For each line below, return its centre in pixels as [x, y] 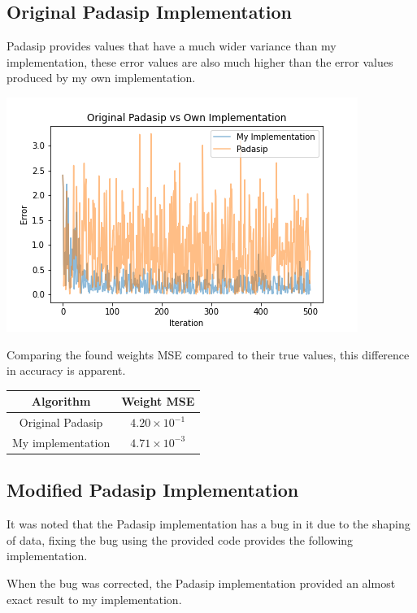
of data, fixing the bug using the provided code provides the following [180, 539]
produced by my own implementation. [101, 78]
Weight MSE [158, 401]
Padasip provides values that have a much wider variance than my [172, 46]
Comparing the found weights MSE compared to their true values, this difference [208, 354]
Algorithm [61, 401]
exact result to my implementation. [94, 599]
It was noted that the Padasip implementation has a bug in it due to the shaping [208, 524]
